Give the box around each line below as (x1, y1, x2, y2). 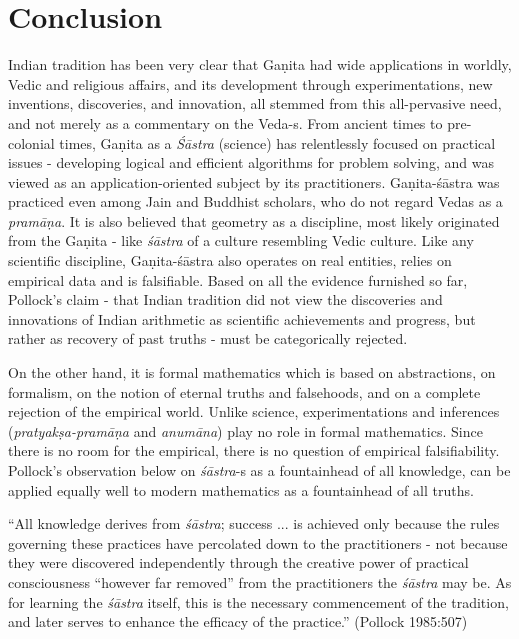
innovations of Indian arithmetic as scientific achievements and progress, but (8, 308, 476, 329)
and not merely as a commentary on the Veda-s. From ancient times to (8, 112, 443, 133)
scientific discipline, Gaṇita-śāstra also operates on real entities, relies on (8, 250, 452, 271)
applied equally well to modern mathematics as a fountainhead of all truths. (8, 479, 474, 500)
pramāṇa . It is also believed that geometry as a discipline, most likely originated (8, 210, 500, 231)
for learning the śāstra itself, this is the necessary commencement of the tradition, (8, 591, 509, 612)
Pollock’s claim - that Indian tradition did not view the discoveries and (8, 289, 443, 310)
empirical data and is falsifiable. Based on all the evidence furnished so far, (8, 269, 468, 290)
